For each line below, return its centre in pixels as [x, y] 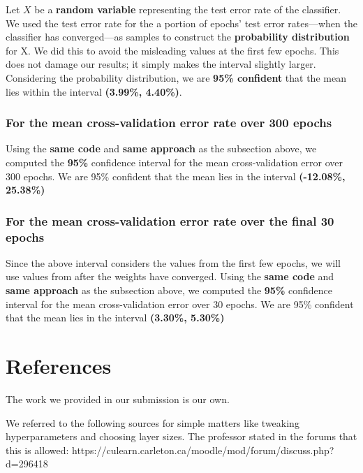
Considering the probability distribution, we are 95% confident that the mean [176, 77]
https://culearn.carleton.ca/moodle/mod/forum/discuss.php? [203, 450]
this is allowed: [37, 450]
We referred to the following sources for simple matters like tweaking [153, 422]
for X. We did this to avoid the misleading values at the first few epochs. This [172, 50]
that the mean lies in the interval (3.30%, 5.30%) [115, 318]
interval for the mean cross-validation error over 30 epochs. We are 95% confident [180, 304]
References [59, 366]
